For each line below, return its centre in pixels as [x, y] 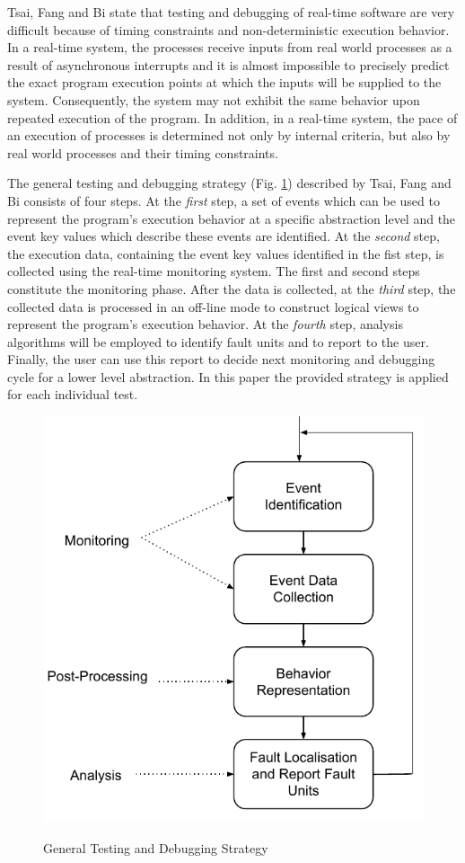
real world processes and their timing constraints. [143, 152]
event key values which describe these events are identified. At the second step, [224, 236]
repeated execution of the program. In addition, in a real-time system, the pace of [232, 117]
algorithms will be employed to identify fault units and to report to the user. [218, 341]
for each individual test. [73, 394]
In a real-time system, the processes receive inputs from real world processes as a [230, 47]
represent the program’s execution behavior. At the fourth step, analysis [205, 324]
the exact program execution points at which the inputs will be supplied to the [224, 82]
